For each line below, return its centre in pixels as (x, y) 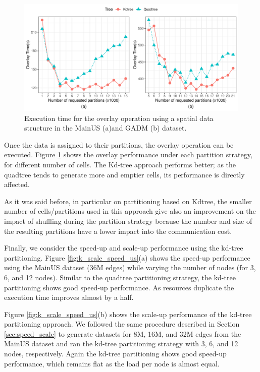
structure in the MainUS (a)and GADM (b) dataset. (106, 128)
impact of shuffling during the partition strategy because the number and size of (128, 221)
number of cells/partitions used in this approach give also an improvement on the (130, 211)
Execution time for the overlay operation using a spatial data (119, 118)
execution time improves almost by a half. (69, 297)
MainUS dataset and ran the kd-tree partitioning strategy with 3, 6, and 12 (121, 344)
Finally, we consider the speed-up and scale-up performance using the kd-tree (124, 248)
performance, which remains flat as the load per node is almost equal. (112, 363)
